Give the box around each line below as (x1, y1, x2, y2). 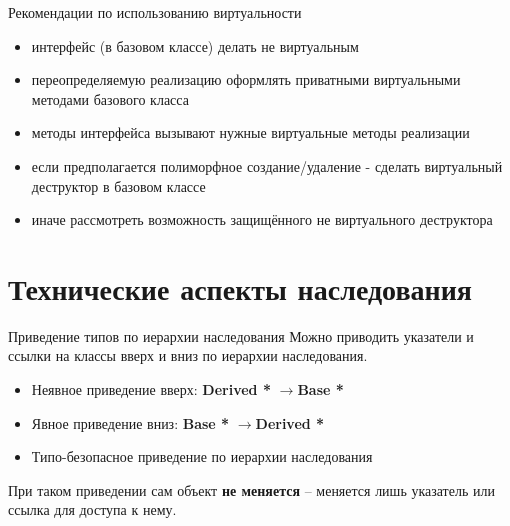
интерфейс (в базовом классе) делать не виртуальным (31, 35, 359, 56)
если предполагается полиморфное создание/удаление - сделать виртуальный (31, 155, 503, 176)
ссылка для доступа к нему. (8, 499, 177, 520)
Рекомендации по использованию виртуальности (8, 2, 302, 22)
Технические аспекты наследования (8, 267, 472, 308)
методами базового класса (31, 88, 189, 109)
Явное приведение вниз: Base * (31, 412, 230, 433)
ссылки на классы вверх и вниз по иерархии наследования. (8, 345, 368, 366)
